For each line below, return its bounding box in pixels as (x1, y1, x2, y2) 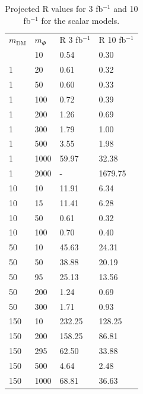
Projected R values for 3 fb (5, 2, 103, 14)
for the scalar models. (41, 14, 120, 26)
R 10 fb (98, 33, 126, 46)
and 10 (113, 2, 138, 14)
